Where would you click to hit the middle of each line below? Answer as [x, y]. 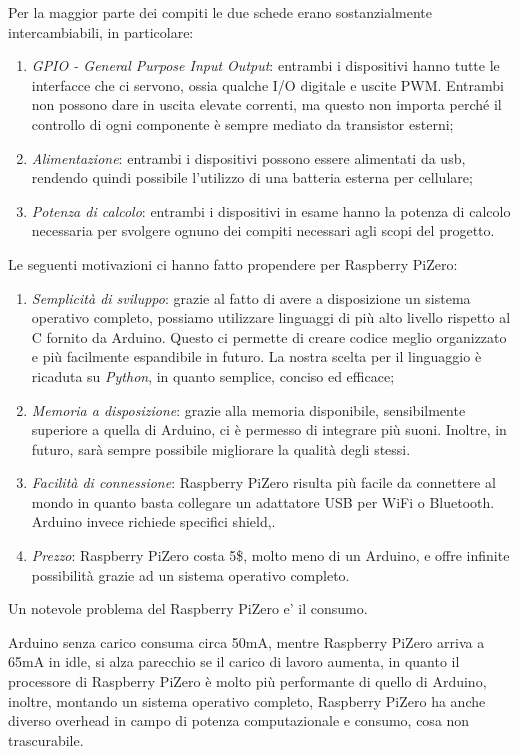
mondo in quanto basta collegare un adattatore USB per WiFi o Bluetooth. [263, 501]
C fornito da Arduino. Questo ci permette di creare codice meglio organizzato [269, 336]
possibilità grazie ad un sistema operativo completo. [190, 574]
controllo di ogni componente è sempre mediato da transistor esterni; [242, 123]
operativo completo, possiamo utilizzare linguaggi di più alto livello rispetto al [271, 317]
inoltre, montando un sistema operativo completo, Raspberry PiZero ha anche [247, 700]
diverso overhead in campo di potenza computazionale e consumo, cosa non [239, 720]
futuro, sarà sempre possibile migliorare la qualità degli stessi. [221, 448]
